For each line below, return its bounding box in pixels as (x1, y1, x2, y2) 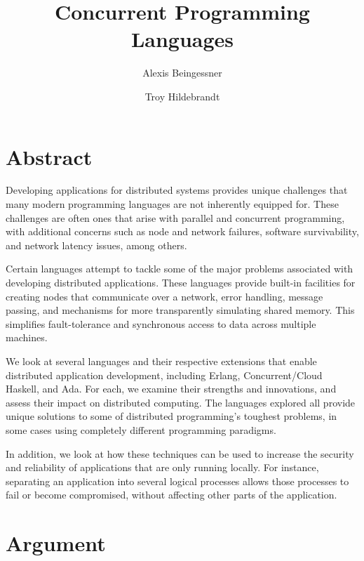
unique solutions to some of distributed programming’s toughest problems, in (6, 409, 337, 423)
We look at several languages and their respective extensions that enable (6, 353, 317, 368)
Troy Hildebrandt (144, 88, 220, 103)
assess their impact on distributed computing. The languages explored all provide (6, 395, 356, 409)
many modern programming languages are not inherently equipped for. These (6, 197, 339, 211)
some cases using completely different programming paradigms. (6, 422, 276, 437)
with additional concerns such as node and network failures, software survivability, (6, 224, 359, 239)
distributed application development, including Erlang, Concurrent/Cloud (6, 367, 323, 382)
